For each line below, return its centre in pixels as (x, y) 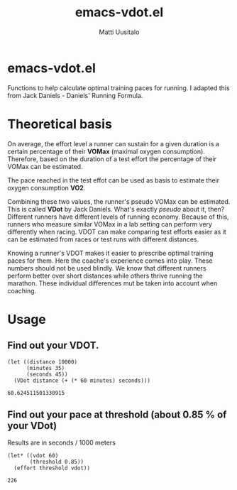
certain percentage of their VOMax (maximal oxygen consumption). (106, 151)
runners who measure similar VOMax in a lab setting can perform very (110, 224)
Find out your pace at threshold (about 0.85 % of (117, 415)
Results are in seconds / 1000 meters (61, 443)
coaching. (22, 290)
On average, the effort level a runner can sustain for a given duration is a (114, 143)
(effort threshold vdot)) (52, 468)
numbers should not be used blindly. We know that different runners (107, 268)
